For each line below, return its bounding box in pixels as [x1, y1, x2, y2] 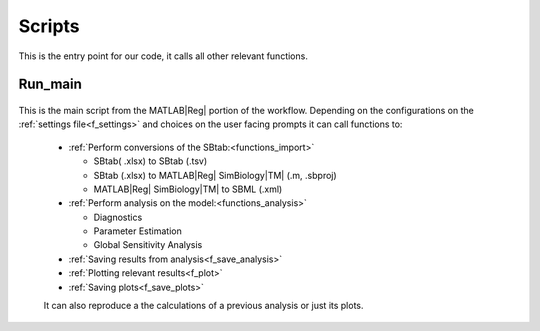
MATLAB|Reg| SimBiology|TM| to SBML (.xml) [93, 183, 283, 195]
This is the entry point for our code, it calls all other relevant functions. [18, 50, 309, 62]
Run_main [18, 76, 82, 93]
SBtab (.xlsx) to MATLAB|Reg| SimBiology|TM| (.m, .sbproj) [93, 169, 337, 181]
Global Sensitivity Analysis [93, 239, 203, 251]
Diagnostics [93, 211, 143, 223]
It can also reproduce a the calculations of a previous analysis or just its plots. [43, 300, 364, 312]
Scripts [18, 15, 80, 37]
